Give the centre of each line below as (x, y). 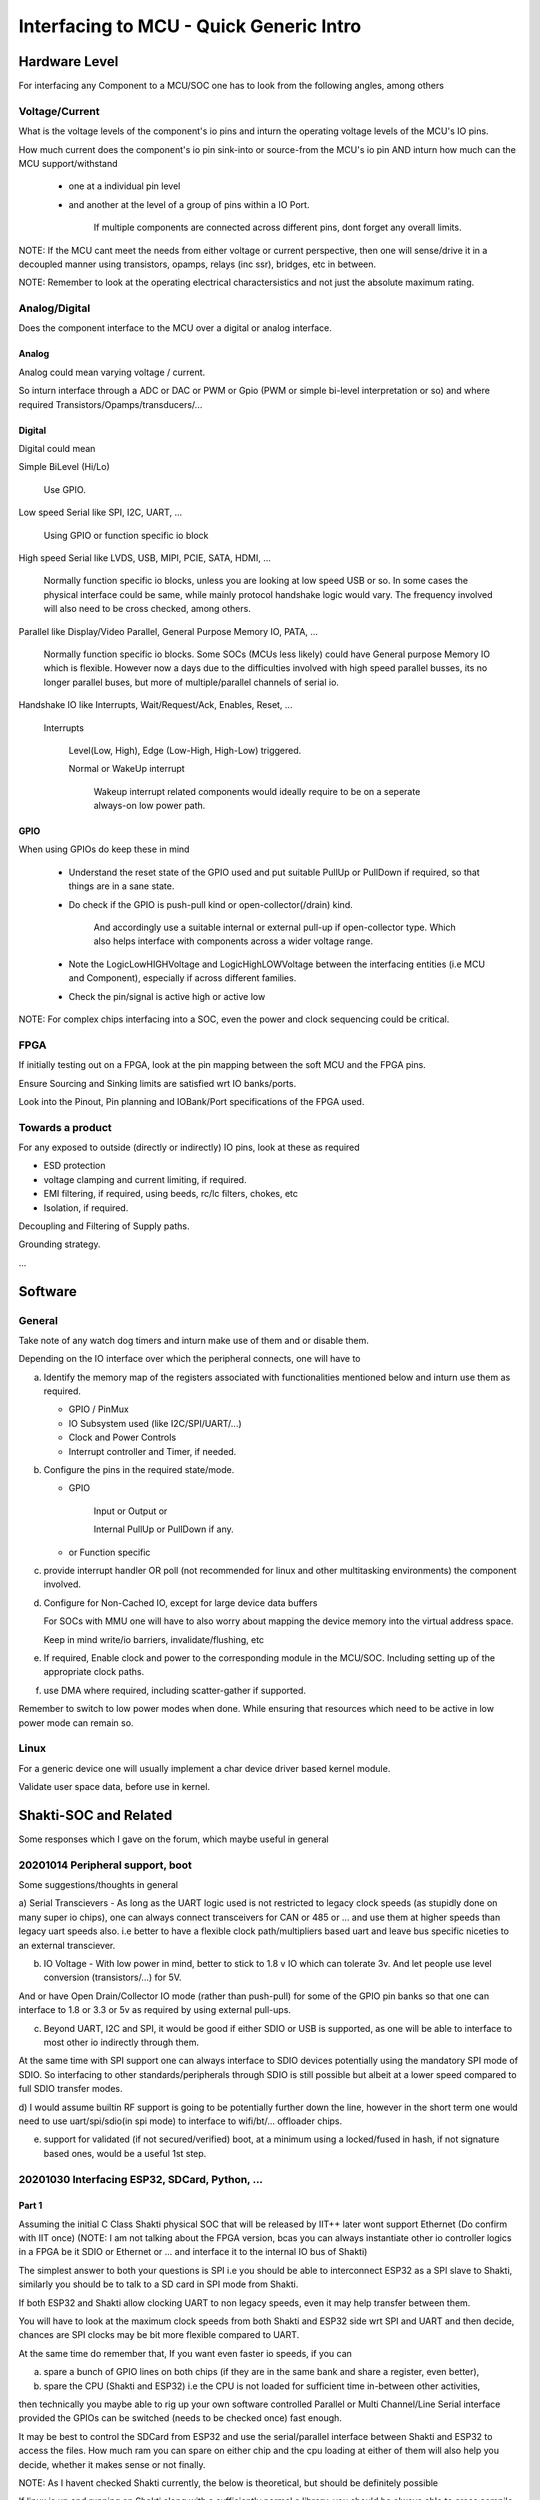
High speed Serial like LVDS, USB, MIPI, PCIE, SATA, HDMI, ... (145, 557)
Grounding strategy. (59, 1244)
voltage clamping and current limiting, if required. (145, 1179)
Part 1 (30, 2206)
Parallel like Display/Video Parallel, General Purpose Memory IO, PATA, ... (168, 631)
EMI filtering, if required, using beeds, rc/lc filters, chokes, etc (171, 1194)
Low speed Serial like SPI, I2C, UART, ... (100, 512)
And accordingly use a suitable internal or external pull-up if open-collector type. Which (274, 927)
